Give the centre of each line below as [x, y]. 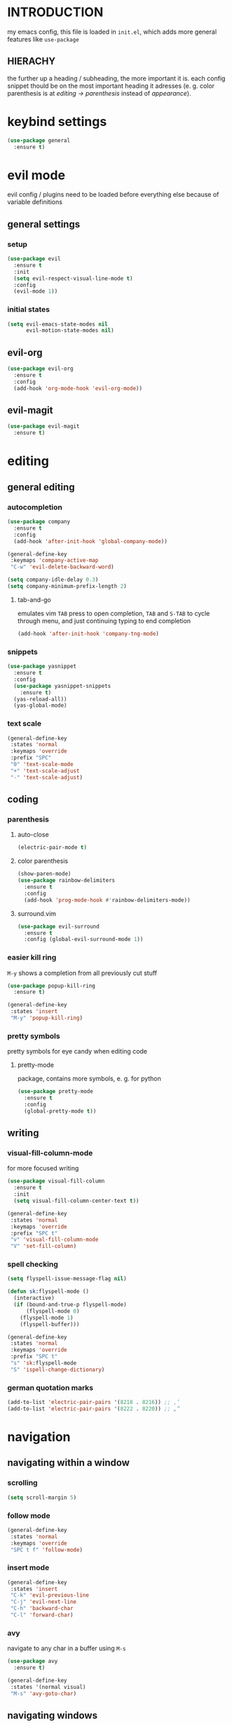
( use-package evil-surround [58, 926]
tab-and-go [34, 599]
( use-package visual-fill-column [56, 1181]
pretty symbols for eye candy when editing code [77, 1052]
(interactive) [34, 1298]
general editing [41, 487]
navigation [39, 1437]
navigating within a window [68, 1463]
